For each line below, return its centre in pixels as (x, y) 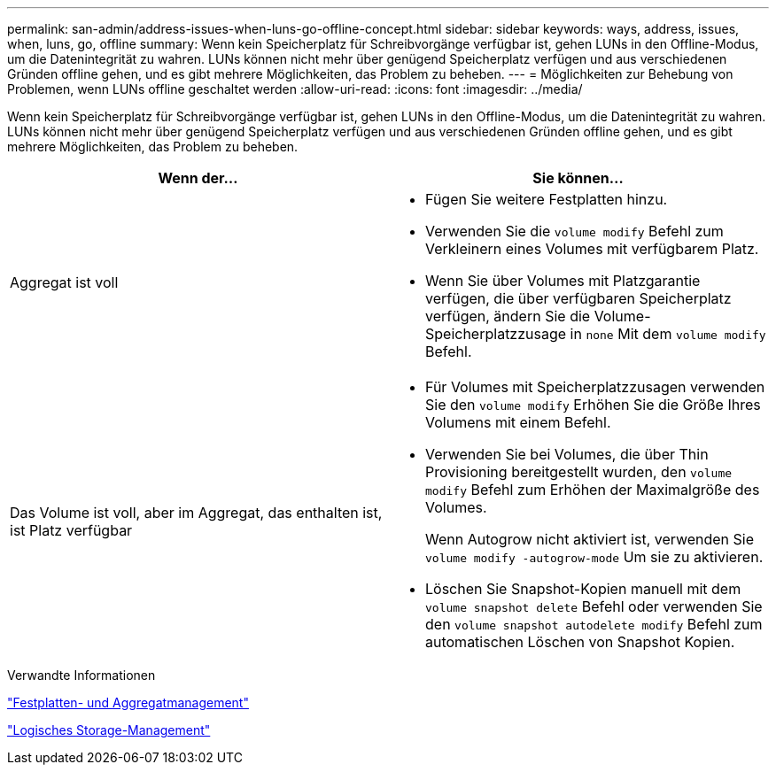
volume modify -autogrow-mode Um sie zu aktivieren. (594, 557)
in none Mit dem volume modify (668, 334)
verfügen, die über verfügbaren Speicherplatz (578, 298)
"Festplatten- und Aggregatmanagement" (128, 703)
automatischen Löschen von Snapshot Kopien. (580, 642)
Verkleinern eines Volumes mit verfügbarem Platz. (592, 249)
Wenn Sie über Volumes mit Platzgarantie (563, 281)
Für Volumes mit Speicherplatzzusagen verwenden (595, 387)
